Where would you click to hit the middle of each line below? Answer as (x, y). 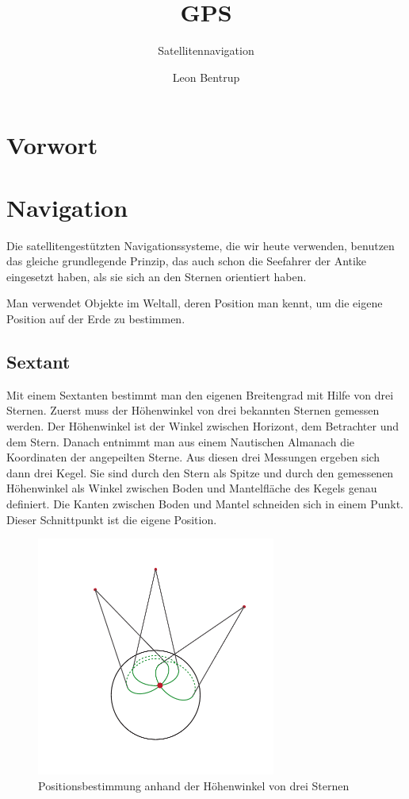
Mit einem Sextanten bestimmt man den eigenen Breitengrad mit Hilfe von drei (200, 394)
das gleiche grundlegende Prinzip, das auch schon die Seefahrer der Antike (187, 261)
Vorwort (52, 145)
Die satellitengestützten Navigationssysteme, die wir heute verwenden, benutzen (201, 245)
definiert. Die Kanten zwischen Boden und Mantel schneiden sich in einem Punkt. (205, 503)
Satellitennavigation (206, 50)
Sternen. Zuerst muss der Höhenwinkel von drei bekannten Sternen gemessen (193, 410)
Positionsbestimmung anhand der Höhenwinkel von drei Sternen (194, 785)
